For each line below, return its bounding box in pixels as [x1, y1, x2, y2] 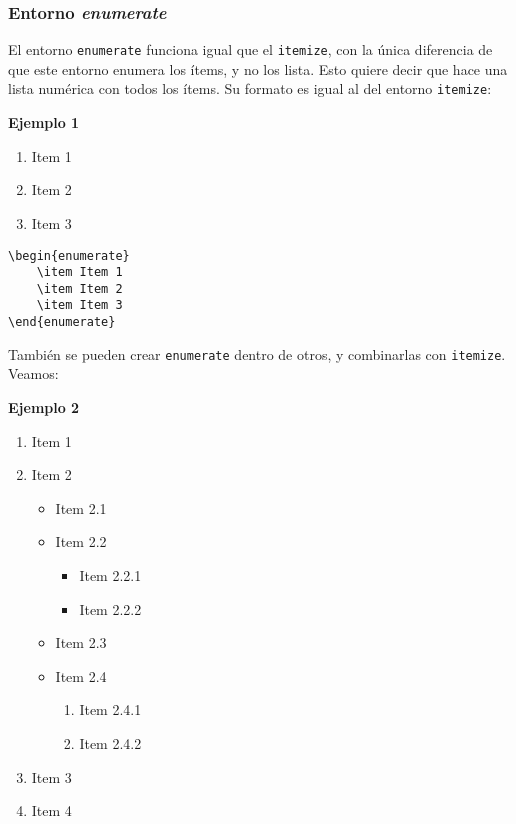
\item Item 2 [36, 281, 123, 296]
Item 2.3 [55, 632, 107, 653]
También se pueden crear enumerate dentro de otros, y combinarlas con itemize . [8, 343, 506, 364]
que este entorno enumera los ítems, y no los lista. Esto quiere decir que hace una [8, 58, 508, 79]
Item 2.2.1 [79, 565, 142, 585]
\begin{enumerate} [8, 248, 130, 263]
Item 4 [31, 800, 72, 821]
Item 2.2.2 [79, 598, 142, 619]
